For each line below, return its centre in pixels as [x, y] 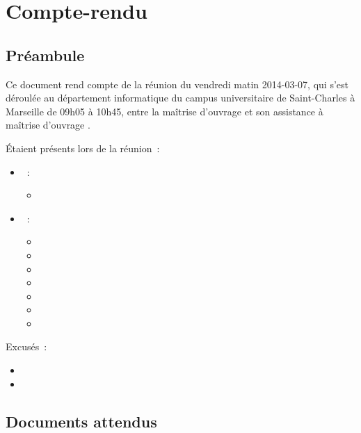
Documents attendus [81, 421]
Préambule [45, 55]
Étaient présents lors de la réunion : [83, 148]
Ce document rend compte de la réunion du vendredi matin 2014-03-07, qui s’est [177, 84]
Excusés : [26, 346]
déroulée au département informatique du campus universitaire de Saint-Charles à [180, 98]
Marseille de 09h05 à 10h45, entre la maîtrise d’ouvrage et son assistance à [165, 111]
